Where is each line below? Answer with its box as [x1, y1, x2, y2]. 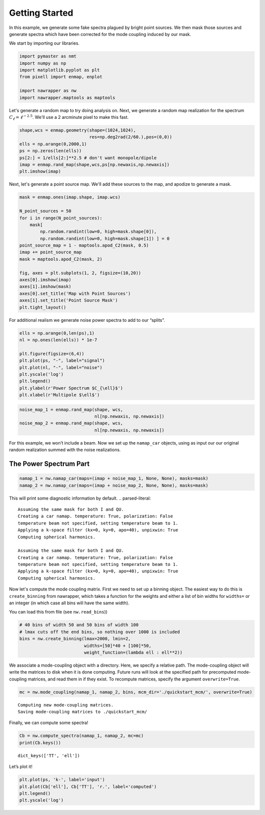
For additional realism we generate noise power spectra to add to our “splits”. [9, 317, 165, 323]
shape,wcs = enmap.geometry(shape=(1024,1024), [19, 128, 136, 133]
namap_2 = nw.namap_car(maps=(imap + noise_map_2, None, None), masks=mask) [19, 482, 209, 488]
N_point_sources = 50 [19, 208, 72, 214]
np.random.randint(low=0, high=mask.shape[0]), [40, 229, 157, 234]
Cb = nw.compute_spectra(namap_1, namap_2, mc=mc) [19, 733, 144, 739]
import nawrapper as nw [19, 88, 77, 93]
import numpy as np [19, 60, 66, 66]
